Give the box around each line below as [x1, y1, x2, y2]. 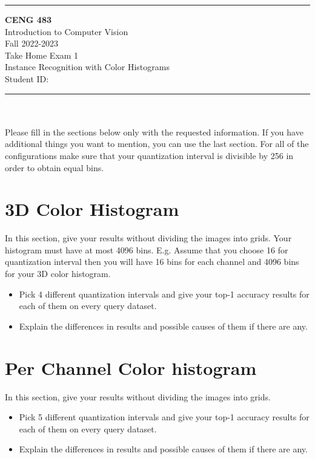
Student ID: [5, 72, 49, 85]
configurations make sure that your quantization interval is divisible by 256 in [5, 149, 294, 161]
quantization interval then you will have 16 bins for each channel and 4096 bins [5, 255, 299, 268]
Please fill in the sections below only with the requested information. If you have [5, 125, 303, 138]
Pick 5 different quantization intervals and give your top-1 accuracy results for [19, 411, 310, 423]
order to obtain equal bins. [5, 161, 104, 174]
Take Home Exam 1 [5, 48, 79, 61]
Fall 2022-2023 [5, 37, 59, 50]
